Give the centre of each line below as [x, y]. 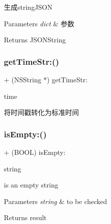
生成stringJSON [28, 7]
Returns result [25, 217]
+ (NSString [23, 79]
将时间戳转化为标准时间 [41, 112]
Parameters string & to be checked [55, 201]
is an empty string [31, 185]
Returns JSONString [35, 40]
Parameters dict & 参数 [39, 23]
